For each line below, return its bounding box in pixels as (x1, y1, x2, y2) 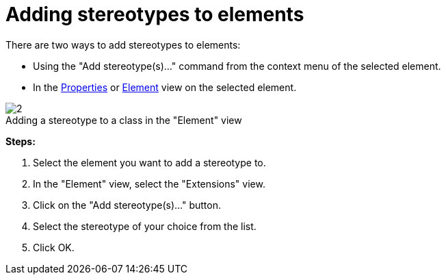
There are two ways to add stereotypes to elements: (5, 38, 241, 51)
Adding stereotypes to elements (5, 3, 304, 26)
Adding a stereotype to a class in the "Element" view (5, 114, 242, 126)
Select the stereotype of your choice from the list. (33, 220, 257, 232)
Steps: (5, 135, 36, 147)
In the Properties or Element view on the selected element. (33, 81, 297, 93)
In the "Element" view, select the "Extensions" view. (33, 177, 265, 190)
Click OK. (33, 241, 75, 253)
